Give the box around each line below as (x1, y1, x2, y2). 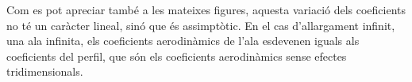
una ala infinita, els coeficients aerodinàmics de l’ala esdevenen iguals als (6, 32, 360, 49)
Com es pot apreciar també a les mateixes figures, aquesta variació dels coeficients (6, 2, 406, 17)
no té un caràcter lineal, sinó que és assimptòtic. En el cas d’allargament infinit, (6, 17, 395, 33)
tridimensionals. (6, 63, 83, 80)
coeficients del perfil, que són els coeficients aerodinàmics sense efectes (6, 47, 347, 64)
